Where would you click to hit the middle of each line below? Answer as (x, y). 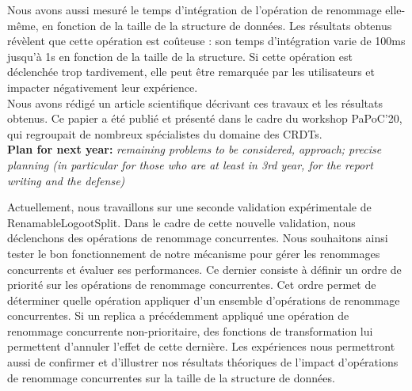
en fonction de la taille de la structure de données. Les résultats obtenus (217, 25)
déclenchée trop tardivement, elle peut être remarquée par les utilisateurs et (191, 72)
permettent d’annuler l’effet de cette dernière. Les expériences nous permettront (201, 346)
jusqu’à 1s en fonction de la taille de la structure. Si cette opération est (180, 56)
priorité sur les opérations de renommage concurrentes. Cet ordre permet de (192, 285)
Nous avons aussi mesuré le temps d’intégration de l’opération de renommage (195, 9)
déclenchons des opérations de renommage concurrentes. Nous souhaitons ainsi (198, 238)
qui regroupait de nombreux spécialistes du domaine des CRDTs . (165, 133)
